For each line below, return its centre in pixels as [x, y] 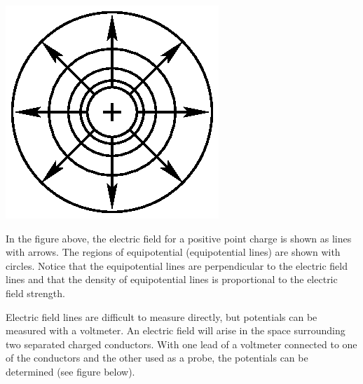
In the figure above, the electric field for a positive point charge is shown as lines [179, 238]
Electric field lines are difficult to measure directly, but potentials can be [162, 316]
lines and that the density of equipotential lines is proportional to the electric [172, 279]
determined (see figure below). [70, 371]
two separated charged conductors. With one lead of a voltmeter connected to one [181, 344]
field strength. [35, 293]
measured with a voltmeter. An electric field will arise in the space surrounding [176, 330]
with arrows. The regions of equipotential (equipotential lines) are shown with [173, 252]
